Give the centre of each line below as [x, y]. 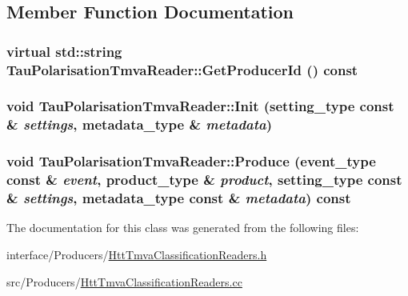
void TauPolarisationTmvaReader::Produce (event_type [191, 161]
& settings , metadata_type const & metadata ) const [179, 198]
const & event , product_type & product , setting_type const [204, 180]
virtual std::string [64, 51]
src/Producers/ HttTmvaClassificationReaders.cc [124, 281]
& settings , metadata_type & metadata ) [140, 124]
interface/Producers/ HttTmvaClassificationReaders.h [137, 254]
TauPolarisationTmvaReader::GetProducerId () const [182, 69]
